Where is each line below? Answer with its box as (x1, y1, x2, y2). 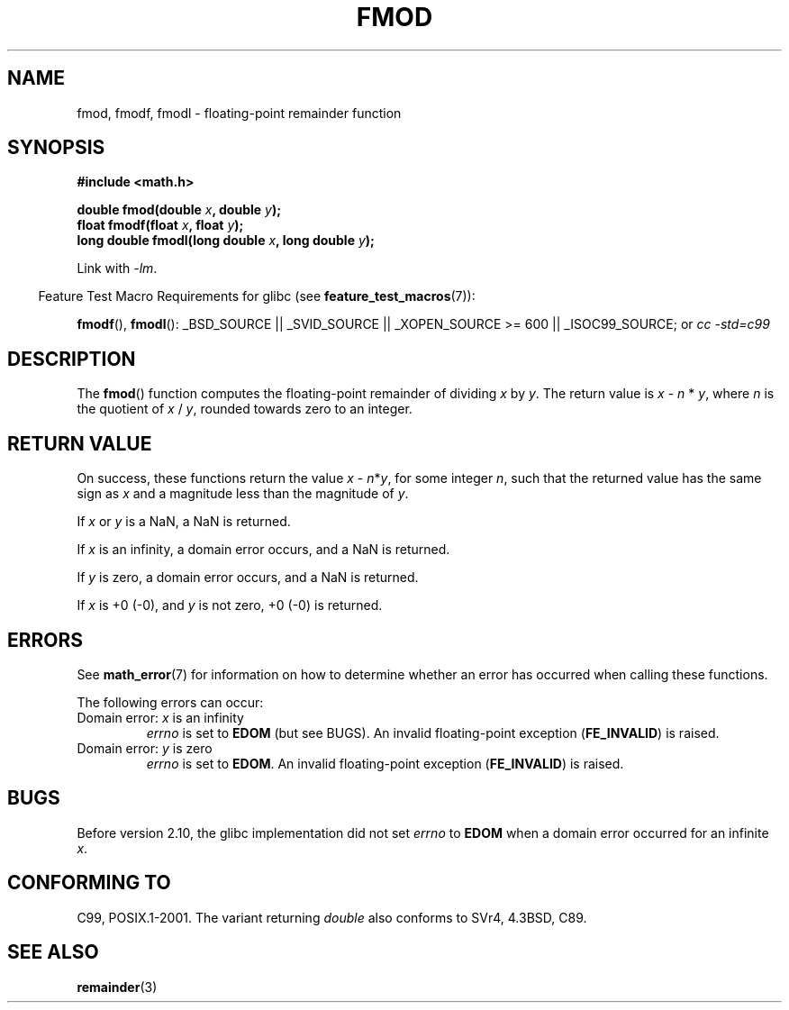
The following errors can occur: (77, 694, 264, 710)
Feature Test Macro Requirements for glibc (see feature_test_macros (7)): (38, 288, 476, 305)
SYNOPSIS (7, 136, 105, 159)
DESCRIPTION (7, 347, 136, 370)
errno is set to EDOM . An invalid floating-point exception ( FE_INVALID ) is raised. (146, 755, 624, 771)
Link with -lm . (77, 260, 158, 277)
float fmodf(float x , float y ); (77, 217, 244, 233)
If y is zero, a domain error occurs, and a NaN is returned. (77, 569, 419, 586)
